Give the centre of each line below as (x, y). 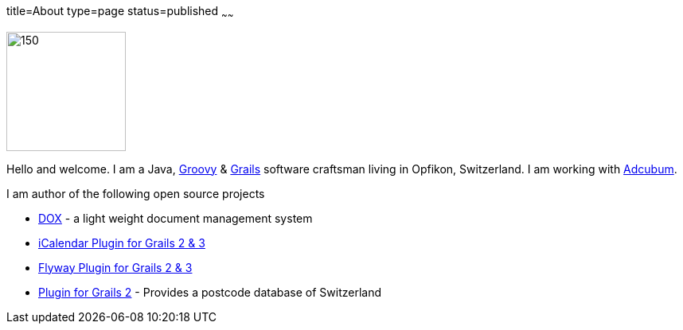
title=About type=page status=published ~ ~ (120, 12)
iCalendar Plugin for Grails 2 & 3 (122, 243)
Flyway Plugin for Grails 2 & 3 (115, 267)
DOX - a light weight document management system (176, 218)
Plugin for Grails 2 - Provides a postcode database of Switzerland (210, 292)
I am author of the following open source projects (136, 193)
